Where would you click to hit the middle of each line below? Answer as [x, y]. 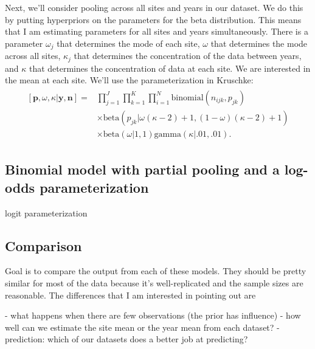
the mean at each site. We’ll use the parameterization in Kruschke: [129, 80]
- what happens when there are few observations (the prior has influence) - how [153, 315]
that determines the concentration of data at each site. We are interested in [170, 68]
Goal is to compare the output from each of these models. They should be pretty [156, 271]
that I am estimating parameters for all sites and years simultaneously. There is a [157, 31]
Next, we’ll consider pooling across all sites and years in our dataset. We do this [154, 7]
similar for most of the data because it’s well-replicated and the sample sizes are [154, 282]
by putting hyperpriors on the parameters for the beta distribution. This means [153, 19]
